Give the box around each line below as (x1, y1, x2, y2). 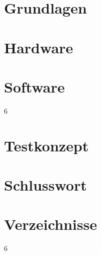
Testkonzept (4, 135, 89, 155)
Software (4, 76, 65, 97)
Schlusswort (4, 175, 87, 195)
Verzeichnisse (4, 214, 97, 234)
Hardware (4, 37, 73, 57)
